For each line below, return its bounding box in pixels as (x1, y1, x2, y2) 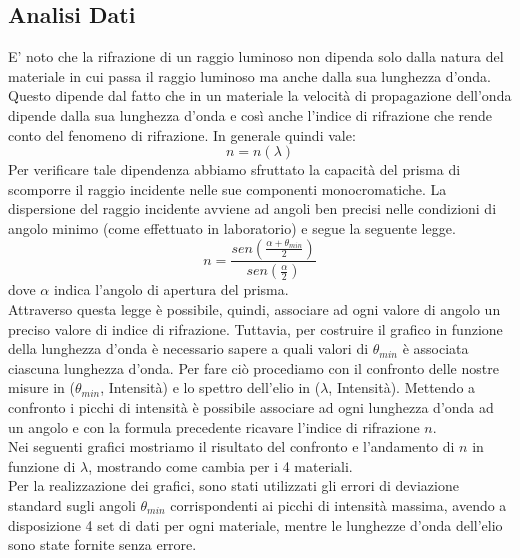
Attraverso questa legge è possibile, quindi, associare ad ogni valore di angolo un (8, 299, 501, 320)
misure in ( (8, 377, 76, 398)
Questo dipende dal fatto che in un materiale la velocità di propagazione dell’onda (8, 85, 512, 106)
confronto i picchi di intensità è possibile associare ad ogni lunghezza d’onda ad (8, 396, 494, 417)
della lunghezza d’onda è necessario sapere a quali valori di (8, 338, 369, 359)
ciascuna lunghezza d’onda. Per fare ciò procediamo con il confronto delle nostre (8, 357, 499, 378)
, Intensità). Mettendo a (328, 377, 476, 398)
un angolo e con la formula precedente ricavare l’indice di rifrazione (8, 416, 420, 437)
